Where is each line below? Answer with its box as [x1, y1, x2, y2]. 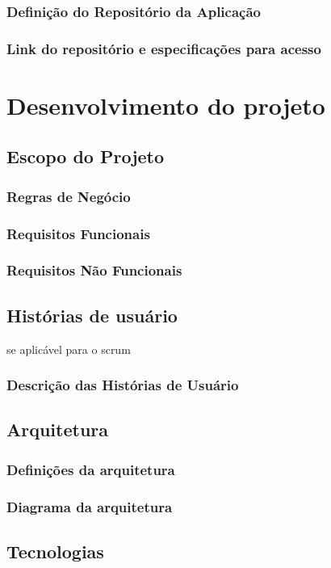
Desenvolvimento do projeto [6, 88, 325, 121]
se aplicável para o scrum [6, 340, 131, 357]
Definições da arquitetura [6, 459, 175, 479]
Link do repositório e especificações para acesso [6, 38, 321, 58]
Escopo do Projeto [6, 144, 165, 169]
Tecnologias [6, 538, 104, 563]
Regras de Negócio [6, 186, 131, 206]
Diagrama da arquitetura [6, 496, 173, 516]
